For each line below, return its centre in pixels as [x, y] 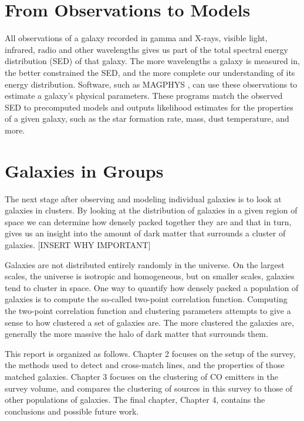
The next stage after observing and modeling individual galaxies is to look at [143, 198]
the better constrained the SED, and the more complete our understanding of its [150, 72]
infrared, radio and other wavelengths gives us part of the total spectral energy [146, 49]
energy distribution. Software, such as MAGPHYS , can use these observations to [151, 84]
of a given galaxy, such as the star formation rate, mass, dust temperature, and [147, 118]
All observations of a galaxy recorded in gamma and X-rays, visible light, [136, 38]
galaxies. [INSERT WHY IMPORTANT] [78, 244]
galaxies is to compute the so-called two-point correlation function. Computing [146, 299]
